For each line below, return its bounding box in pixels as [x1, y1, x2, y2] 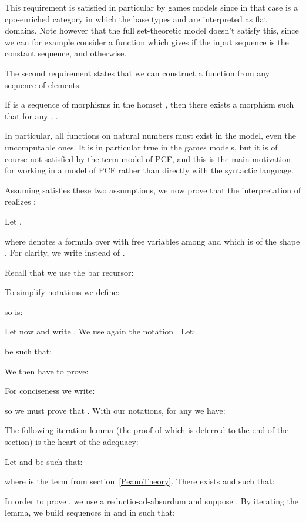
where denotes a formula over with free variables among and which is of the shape [5, 235, 300, 247]
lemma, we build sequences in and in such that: [5, 506, 175, 518]
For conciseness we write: [5, 384, 95, 397]
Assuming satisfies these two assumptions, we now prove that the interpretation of [5, 183, 301, 196]
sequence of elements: [5, 78, 82, 91]
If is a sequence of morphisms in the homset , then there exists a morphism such [5, 98, 294, 111]
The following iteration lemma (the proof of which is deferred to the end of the [5, 424, 289, 436]
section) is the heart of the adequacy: [5, 436, 139, 448]
